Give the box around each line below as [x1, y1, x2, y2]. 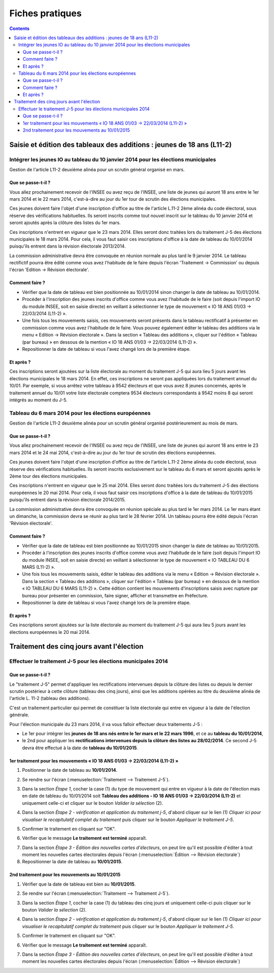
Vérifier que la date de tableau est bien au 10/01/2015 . [22, 881, 136, 887]
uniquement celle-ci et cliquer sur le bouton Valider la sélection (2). [22, 800, 163, 806]
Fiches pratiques [9, 8, 82, 19]
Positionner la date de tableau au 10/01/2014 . [22, 767, 118, 773]
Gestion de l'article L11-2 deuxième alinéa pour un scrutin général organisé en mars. [9, 167, 185, 173]
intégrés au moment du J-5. [9, 397, 68, 403]
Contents [9, 25, 30, 32]
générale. [9, 712, 29, 718]
